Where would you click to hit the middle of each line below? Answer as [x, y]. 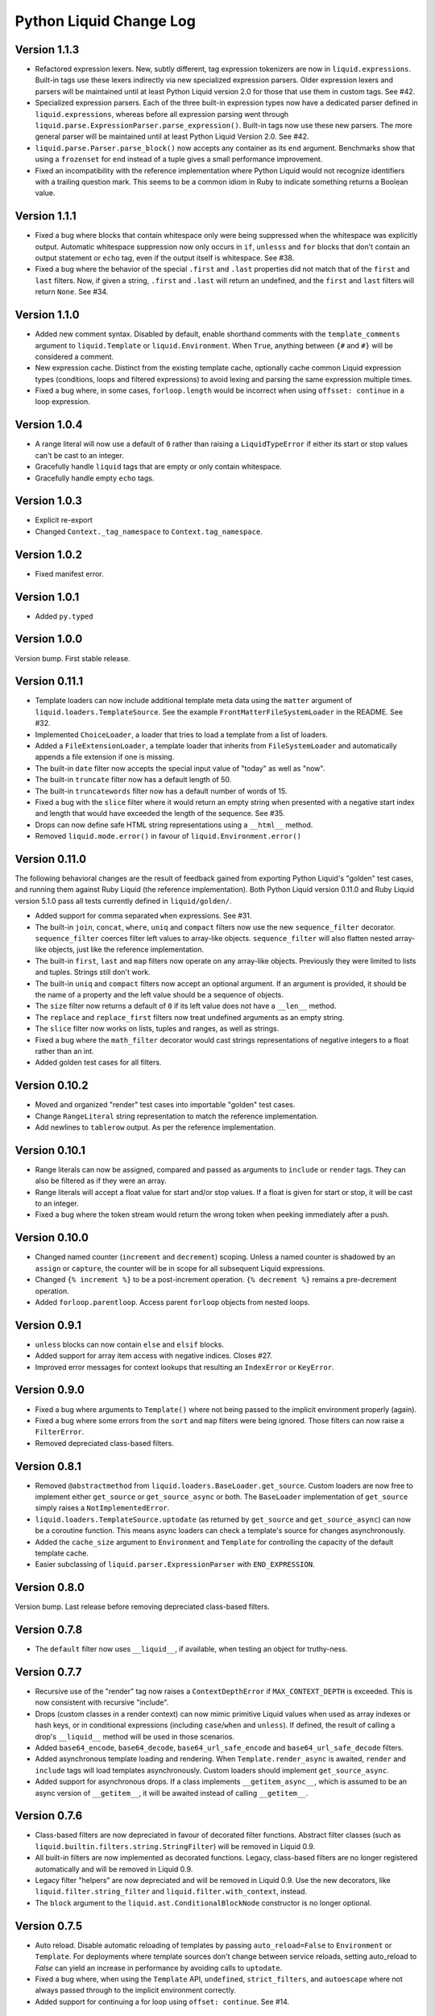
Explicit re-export [64, 520]
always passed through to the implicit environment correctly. [136, 1990]
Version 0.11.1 [49, 681]
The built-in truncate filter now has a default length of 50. [133, 780]
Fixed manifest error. [69, 573]
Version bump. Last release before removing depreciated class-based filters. [142, 1607]
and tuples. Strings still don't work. [93, 973]
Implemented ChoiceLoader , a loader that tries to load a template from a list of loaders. [181, 735]
